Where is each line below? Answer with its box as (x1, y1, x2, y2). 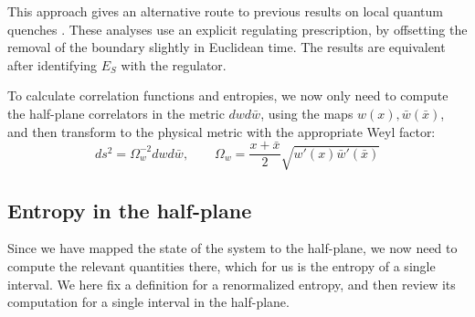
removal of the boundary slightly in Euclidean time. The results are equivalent (7, 37, 446, 57)
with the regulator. (121, 55, 227, 74)
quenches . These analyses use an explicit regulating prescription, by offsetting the (7, 19, 468, 38)
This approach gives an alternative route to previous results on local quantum (7, 2, 443, 20)
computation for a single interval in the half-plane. (7, 292, 290, 312)
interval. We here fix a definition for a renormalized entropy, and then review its (7, 274, 456, 293)
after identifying (7, 55, 98, 74)
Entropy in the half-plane (7, 195, 252, 224)
